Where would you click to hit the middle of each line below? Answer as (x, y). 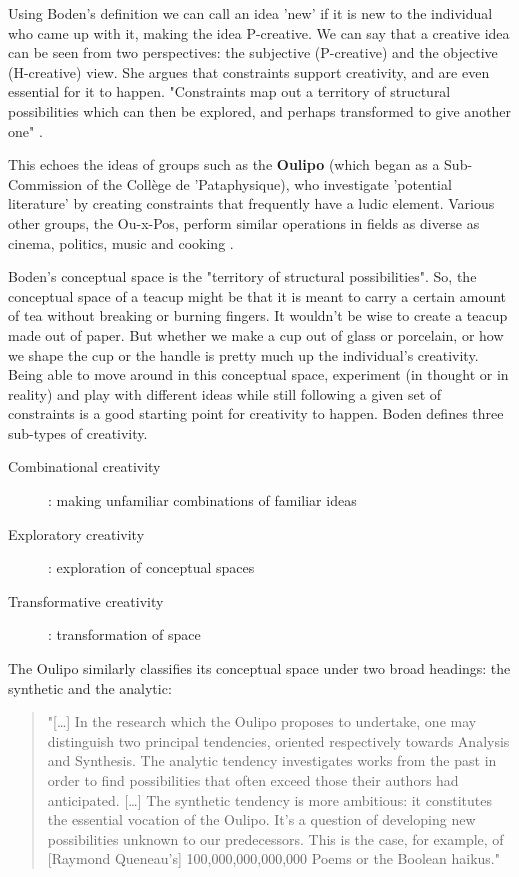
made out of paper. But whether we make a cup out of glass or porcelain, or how (256, 334)
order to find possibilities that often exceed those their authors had (253, 780)
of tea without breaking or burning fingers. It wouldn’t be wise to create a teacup (258, 315)
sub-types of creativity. (78, 432)
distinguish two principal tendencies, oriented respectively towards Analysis (278, 740)
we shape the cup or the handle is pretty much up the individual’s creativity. (243, 354)
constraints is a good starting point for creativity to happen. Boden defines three (256, 413)
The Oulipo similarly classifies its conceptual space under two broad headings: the (259, 668)
